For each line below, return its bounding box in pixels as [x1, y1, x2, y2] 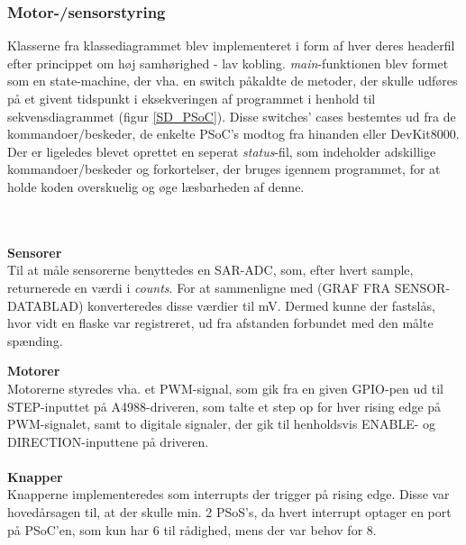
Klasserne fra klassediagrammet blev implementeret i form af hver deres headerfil [7, 36, 455, 55]
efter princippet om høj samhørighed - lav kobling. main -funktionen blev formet [7, 53, 449, 72]
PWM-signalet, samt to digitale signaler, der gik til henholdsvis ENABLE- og [7, 414, 436, 433]
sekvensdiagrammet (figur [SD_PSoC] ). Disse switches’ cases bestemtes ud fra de [7, 106, 456, 125]
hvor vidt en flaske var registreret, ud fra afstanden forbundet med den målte [7, 313, 434, 332]
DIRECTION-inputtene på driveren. [7, 431, 209, 450]
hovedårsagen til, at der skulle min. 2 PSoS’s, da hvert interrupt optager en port [7, 503, 452, 522]
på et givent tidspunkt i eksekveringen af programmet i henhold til [7, 89, 376, 107]
